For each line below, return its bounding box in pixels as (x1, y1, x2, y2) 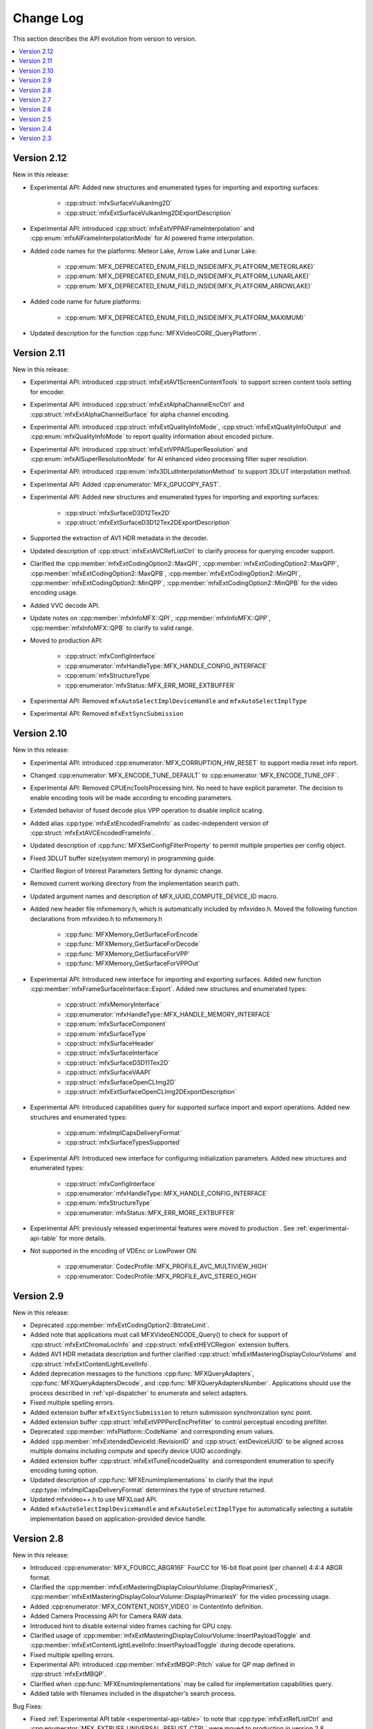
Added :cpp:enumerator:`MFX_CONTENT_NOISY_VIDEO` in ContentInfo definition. (30, 1602, 264, 1611)
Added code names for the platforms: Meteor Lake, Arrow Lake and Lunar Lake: (30, 246, 257, 255)
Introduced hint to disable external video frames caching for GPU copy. (30, 1622, 233, 1630)
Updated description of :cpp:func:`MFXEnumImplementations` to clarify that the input (30, 1476, 274, 1484)
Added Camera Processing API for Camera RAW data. (30, 1612, 183, 1620)
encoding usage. (30, 589, 78, 597)
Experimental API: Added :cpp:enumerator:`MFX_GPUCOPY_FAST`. (30, 480, 221, 488)
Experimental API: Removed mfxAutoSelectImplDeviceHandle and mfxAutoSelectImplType (30, 696, 307, 705)
